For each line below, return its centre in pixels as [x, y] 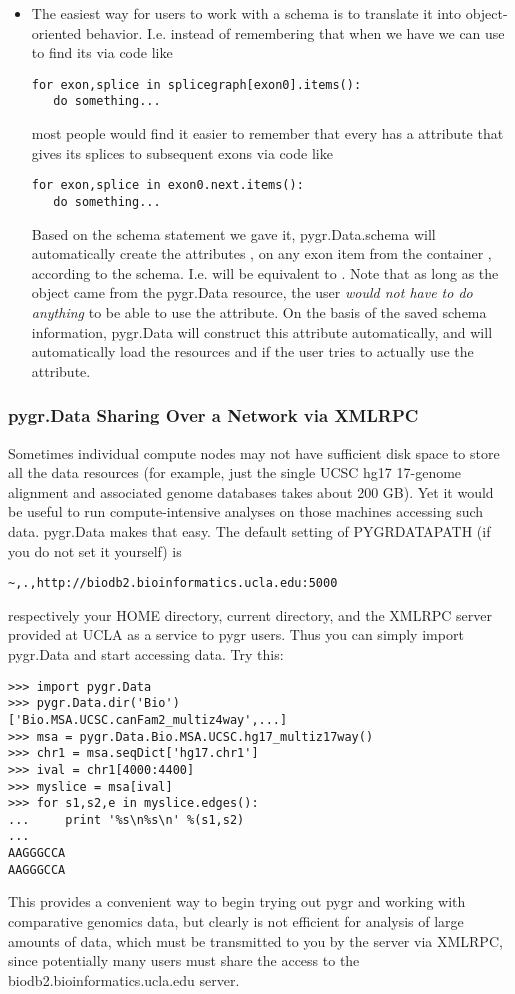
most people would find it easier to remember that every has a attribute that [267, 133]
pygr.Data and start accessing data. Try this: [146, 653]
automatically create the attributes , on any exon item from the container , [261, 253]
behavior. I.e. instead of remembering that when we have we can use [295, 32]
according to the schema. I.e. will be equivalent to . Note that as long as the [265, 272]
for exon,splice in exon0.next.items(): [167, 185]
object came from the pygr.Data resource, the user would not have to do [252, 292]
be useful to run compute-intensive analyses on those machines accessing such [246, 511]
